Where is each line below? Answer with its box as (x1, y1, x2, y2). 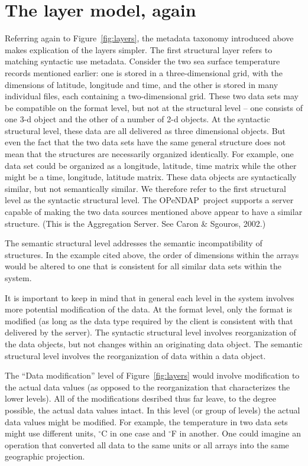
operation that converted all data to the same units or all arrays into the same (5, 438, 289, 451)
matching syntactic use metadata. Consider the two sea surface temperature (5, 55, 280, 67)
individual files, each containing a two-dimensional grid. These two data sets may (5, 90, 299, 102)
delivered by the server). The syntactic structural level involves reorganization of (5, 326, 296, 338)
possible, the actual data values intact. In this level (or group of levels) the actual (5, 403, 300, 416)
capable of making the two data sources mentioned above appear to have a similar (5, 206, 303, 218)
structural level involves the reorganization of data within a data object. (5, 349, 266, 361)
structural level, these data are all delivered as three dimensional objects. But (5, 124, 286, 136)
